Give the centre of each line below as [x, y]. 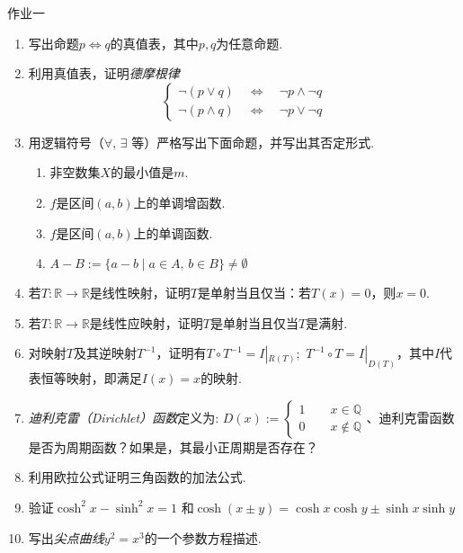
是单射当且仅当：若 [255, 293]
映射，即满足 [104, 378]
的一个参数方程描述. [203, 537]
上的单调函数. [173, 232]
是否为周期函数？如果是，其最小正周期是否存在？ [173, 446]
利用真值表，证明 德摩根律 [104, 73]
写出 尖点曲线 [66, 537]
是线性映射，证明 [140, 293]
